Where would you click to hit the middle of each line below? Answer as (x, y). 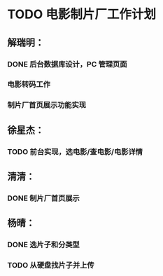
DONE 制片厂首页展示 (44, 198)
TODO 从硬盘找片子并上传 (51, 265)
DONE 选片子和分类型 (44, 244)
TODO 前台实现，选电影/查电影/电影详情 (75, 151)
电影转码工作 (29, 85)
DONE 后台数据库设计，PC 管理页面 (67, 64)
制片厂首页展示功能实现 (47, 105)
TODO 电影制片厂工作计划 (81, 14)
